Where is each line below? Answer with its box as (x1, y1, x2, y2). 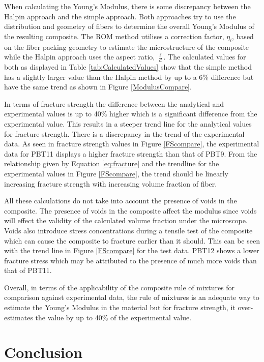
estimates (4, 312, 33, 322)
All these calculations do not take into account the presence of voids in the (4, 195, 237, 206)
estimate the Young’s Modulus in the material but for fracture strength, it (4, 302, 236, 313)
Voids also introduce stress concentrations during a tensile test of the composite (4, 225, 253, 235)
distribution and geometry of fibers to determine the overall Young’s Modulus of (4, 21, 254, 32)
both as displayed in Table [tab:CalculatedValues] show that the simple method (4, 62, 252, 72)
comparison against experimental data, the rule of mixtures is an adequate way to (4, 292, 259, 303)
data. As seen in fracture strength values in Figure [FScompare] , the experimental (4, 138, 259, 149)
